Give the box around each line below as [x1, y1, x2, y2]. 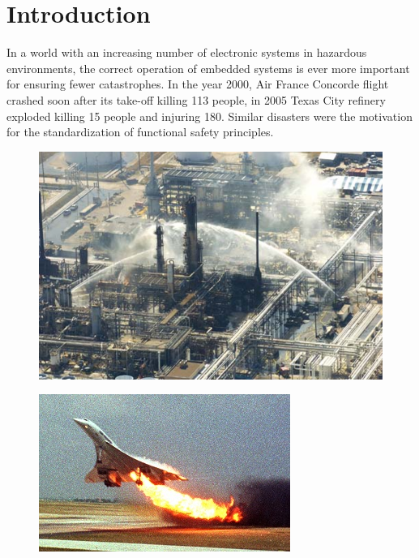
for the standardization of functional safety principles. [6, 123, 274, 140]
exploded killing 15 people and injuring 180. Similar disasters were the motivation [6, 107, 413, 124]
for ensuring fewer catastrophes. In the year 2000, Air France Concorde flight [6, 75, 389, 92]
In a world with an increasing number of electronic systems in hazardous [6, 44, 367, 61]
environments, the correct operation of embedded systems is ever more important [6, 59, 410, 76]
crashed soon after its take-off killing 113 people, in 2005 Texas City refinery [6, 91, 386, 108]
